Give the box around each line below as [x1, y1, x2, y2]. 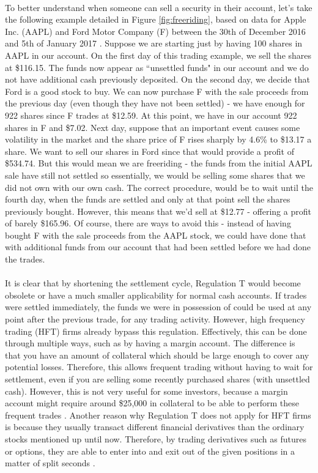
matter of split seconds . [5, 456, 95, 469]
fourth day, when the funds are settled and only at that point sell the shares [5, 193, 290, 206]
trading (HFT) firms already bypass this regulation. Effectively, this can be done [5, 324, 307, 337]
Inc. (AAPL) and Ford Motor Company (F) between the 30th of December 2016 [5, 24, 306, 37]
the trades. [5, 253, 45, 266]
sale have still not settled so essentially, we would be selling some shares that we [5, 168, 305, 181]
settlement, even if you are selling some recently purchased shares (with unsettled [5, 373, 310, 385]
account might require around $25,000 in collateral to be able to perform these [5, 397, 299, 409]
